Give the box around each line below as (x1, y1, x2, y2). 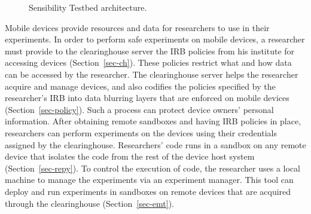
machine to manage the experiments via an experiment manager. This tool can (5, 173, 294, 186)
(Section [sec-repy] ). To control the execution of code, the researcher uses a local (5, 161, 300, 174)
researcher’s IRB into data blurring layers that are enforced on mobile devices (5, 91, 289, 104)
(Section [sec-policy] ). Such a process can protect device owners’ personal (5, 103, 274, 115)
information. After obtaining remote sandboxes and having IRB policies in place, (5, 115, 301, 127)
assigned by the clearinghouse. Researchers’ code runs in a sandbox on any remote (5, 138, 306, 151)
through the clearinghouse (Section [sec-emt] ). (5, 197, 174, 209)
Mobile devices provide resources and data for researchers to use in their (5, 21, 270, 33)
